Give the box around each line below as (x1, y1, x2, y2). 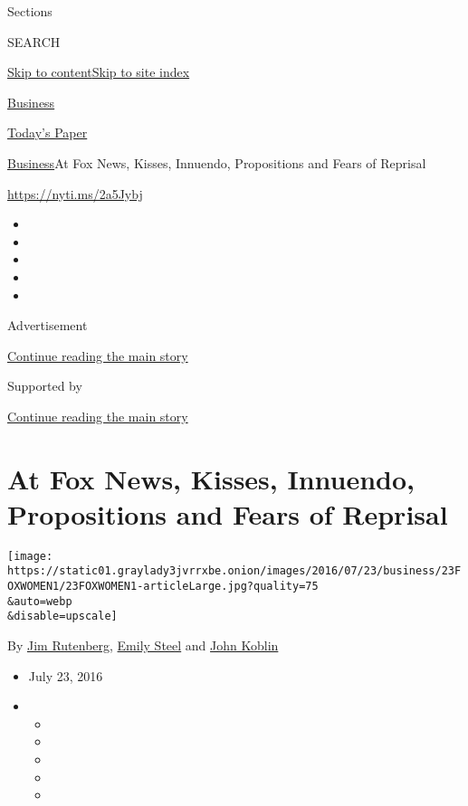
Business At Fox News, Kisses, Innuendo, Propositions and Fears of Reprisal (7, 153, 426, 172)
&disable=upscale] (7, 610, 118, 623)
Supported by (7, 376, 82, 395)
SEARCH (7, 32, 61, 51)
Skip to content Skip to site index (7, 62, 190, 81)
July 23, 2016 (28, 666, 103, 685)
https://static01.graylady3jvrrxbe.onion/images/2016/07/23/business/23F (7, 564, 462, 578)
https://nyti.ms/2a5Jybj (7, 184, 143, 203)
